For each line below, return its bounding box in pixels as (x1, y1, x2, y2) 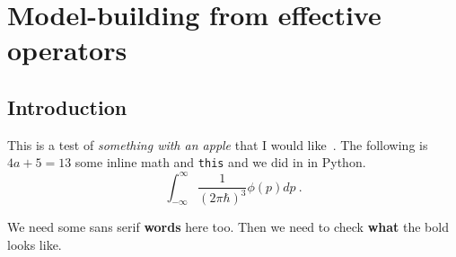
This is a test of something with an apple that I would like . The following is (7, 135, 428, 154)
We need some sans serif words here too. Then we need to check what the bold (7, 217, 449, 236)
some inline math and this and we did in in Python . (75, 153, 366, 172)
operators (7, 31, 127, 68)
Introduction (7, 93, 127, 120)
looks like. (7, 235, 62, 254)
